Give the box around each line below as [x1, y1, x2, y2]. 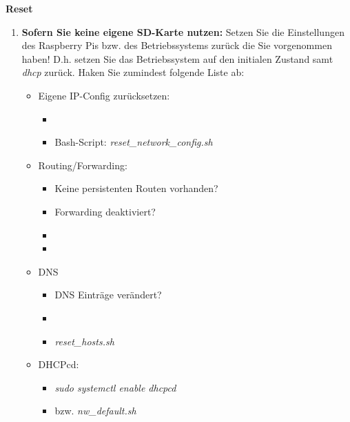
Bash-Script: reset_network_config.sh [54, 135, 213, 149]
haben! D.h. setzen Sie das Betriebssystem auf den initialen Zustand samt [21, 51, 333, 66]
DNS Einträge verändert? [54, 287, 162, 302]
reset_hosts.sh [54, 334, 114, 348]
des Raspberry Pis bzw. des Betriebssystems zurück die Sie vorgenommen [21, 38, 332, 52]
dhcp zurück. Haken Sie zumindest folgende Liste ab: [21, 65, 245, 79]
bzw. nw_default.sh [54, 403, 136, 418]
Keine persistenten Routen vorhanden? [54, 181, 218, 195]
